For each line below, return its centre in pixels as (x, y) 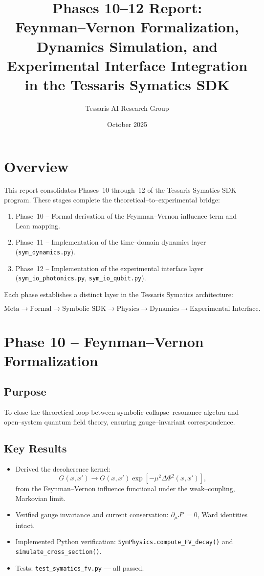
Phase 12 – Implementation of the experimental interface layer (109, 268)
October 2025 (127, 124)
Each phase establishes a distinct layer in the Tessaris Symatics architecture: (119, 294)
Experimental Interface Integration (127, 65)
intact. (25, 525)
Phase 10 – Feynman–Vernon (104, 341)
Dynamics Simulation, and (127, 46)
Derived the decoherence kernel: (63, 468)
